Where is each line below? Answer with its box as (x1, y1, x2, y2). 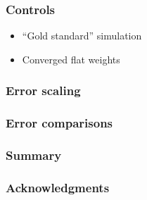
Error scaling (6, 82, 81, 99)
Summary (6, 146, 62, 164)
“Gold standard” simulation (22, 28, 142, 43)
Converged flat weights (22, 51, 120, 66)
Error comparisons (6, 114, 113, 132)
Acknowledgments (6, 178, 110, 196)
